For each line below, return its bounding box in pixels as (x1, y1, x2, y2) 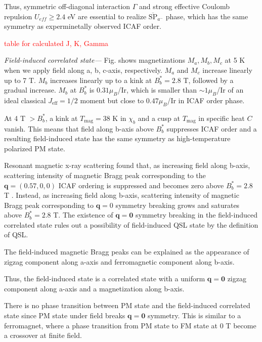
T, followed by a (183, 74, 234, 85)
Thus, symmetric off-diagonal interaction (4, 1, 130, 11)
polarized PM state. (4, 143, 65, 153)
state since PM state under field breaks (4, 310, 125, 321)
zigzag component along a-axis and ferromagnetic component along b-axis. (4, 256, 235, 267)
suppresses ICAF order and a (166, 123, 257, 134)
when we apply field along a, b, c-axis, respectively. (4, 64, 162, 75)
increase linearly (202, 64, 252, 75)
